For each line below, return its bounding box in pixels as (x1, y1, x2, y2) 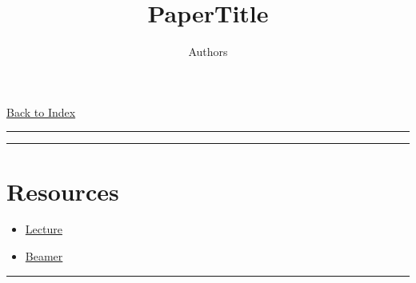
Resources (6, 174, 119, 207)
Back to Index (6, 103, 76, 120)
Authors (188, 43, 228, 60)
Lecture (25, 221, 62, 237)
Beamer (25, 248, 63, 265)
